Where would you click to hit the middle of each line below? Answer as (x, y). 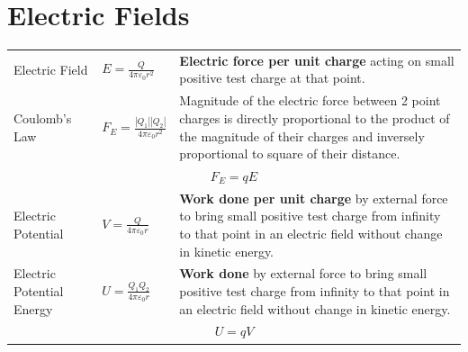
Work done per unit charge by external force (314, 198)
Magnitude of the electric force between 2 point (310, 100)
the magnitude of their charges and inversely (302, 135)
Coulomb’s (43, 117)
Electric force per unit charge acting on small (317, 60)
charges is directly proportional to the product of (315, 117)
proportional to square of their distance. (290, 153)
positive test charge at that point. (272, 78)
